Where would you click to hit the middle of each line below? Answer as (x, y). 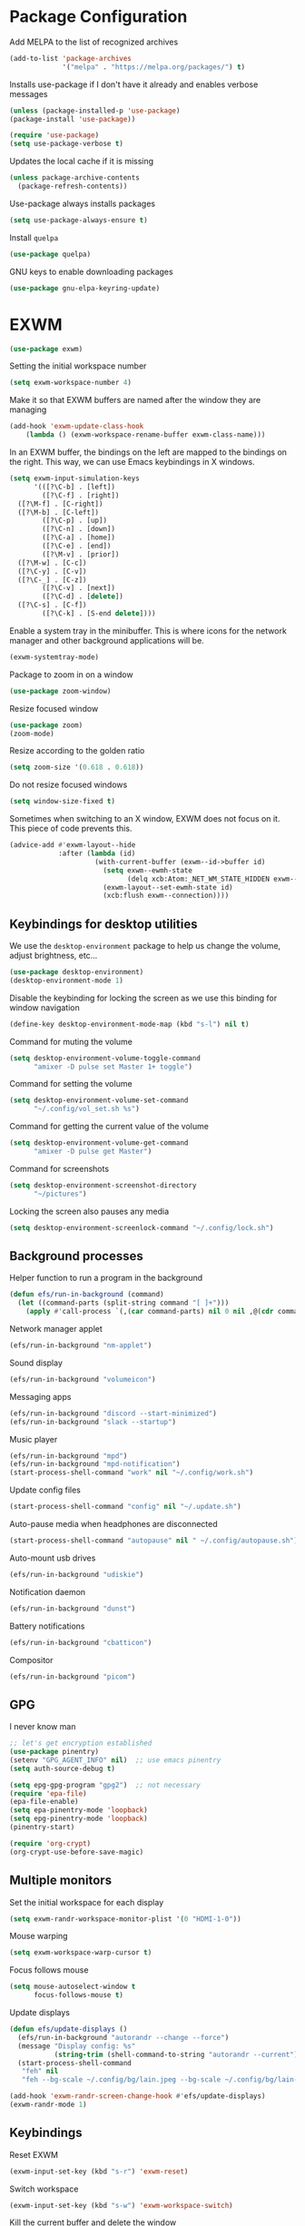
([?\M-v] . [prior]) (81, 554)
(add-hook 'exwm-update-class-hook (77, 427)
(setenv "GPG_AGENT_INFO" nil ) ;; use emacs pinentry (115, 1760)
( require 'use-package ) (54, 135)
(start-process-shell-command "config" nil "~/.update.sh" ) (126, 1507)
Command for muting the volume (71, 1041)
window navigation (44, 1007)
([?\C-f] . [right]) (81, 495)
